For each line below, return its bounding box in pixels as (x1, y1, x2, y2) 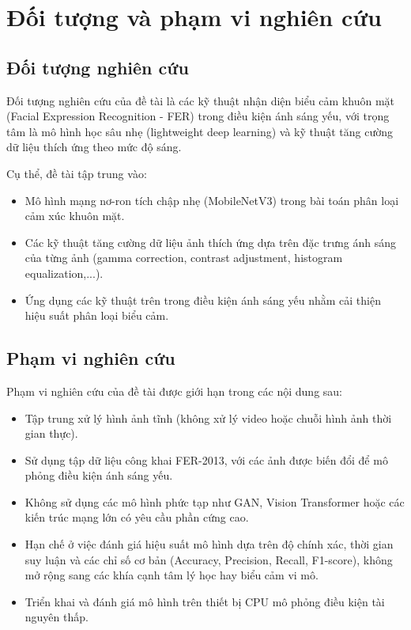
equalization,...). (25, 264, 104, 281)
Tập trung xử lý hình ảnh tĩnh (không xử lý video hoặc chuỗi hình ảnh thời (25, 409, 392, 426)
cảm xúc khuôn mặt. (25, 207, 125, 224)
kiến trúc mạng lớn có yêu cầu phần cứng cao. (25, 509, 249, 526)
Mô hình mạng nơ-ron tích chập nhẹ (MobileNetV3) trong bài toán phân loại (25, 192, 399, 208)
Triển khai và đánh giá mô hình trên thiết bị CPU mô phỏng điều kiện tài (25, 593, 385, 609)
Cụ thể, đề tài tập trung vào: (6, 165, 147, 181)
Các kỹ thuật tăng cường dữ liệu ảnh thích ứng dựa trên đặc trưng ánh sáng (25, 233, 397, 250)
